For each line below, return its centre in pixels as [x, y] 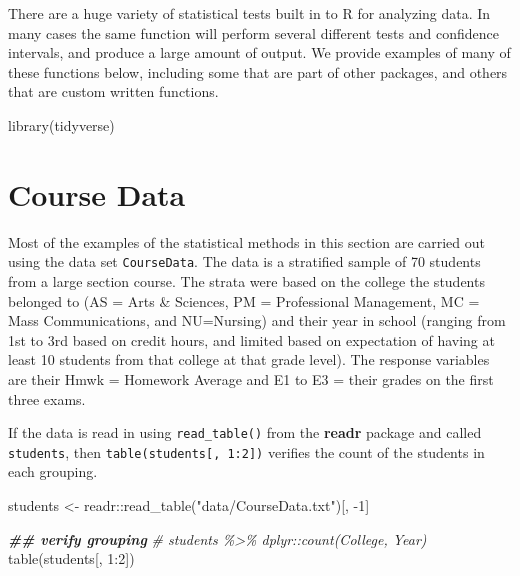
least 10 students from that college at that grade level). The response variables [249, 359]
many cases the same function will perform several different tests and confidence [253, 32]
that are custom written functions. [113, 91]
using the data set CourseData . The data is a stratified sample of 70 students [244, 261]
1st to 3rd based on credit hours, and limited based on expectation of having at [251, 339]
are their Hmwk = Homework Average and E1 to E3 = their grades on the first [251, 378]
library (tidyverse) [61, 124]
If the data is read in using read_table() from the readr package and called [245, 432]
